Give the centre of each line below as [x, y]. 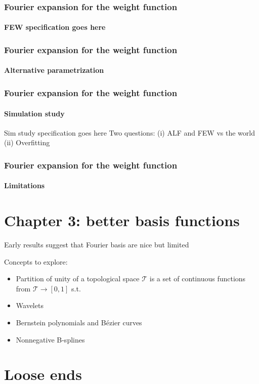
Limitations [25, 185]
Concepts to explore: [36, 261]
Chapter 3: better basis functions [122, 220]
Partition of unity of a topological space [78, 279]
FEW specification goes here [55, 27]
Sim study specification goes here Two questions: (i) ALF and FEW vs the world [129, 132]
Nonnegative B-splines [50, 339]
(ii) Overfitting [27, 142]
